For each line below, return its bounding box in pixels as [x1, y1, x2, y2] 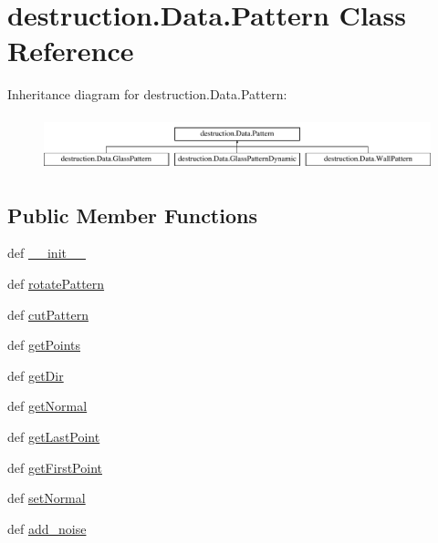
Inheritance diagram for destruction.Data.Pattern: [7, 85, 287, 104]
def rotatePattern [7, 274, 105, 293]
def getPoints [7, 335, 81, 354]
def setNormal [7, 488, 86, 507]
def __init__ [7, 243, 86, 262]
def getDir [7, 365, 64, 384]
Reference [7, 32, 134, 69]
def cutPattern [7, 304, 89, 323]
